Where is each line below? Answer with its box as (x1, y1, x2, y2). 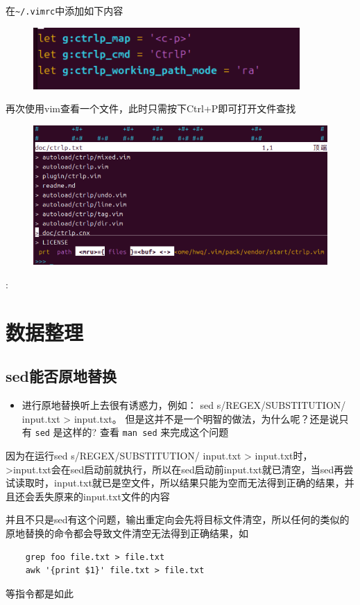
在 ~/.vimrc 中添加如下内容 (6, 3, 123, 17)
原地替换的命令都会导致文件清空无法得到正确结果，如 (6, 526, 248, 541)
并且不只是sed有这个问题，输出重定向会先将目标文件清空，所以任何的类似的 (6, 512, 350, 527)
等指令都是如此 (6, 586, 74, 600)
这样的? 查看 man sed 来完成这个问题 (62, 425, 229, 439)
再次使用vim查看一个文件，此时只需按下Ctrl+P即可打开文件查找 (6, 101, 296, 116)
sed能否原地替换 (6, 365, 117, 387)
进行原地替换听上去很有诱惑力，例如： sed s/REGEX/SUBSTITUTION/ (22, 398, 346, 412)
